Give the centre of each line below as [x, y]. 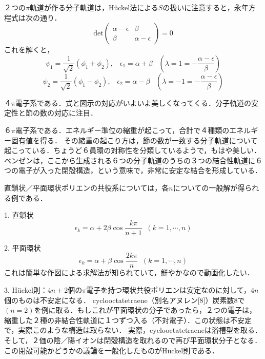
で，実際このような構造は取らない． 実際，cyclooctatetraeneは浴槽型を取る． [133, 330]
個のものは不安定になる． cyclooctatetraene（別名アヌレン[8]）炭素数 [119, 300]
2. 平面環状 [23, 247]
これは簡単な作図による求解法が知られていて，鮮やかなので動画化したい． [129, 272]
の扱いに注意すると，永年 [206, 7]
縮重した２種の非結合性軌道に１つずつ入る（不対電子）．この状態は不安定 [128, 320]
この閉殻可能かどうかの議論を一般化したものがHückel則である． [112, 350]
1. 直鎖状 [19, 215]
